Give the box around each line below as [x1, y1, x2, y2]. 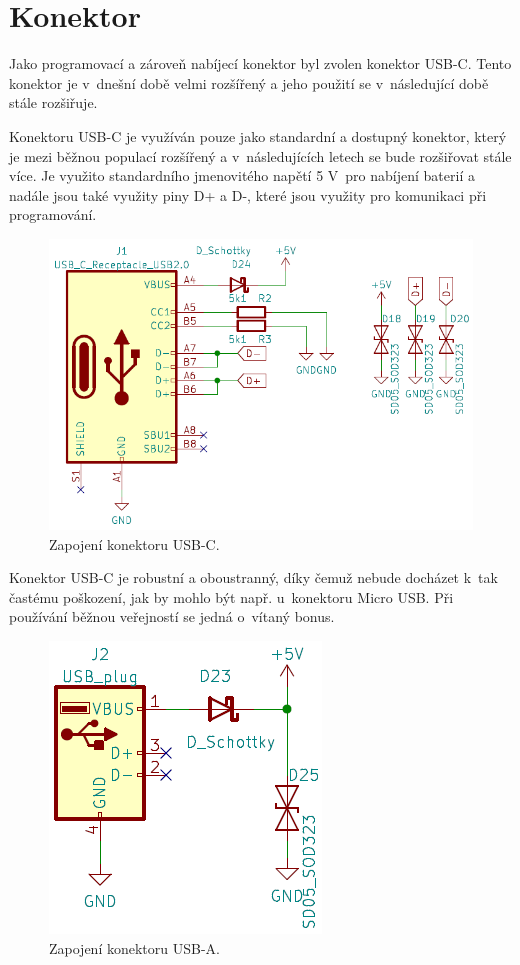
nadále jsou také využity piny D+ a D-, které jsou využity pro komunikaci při [9, 184, 487, 205]
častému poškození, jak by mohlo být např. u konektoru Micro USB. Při [9, 586, 454, 607]
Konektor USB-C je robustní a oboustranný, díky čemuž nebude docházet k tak [9, 567, 498, 588]
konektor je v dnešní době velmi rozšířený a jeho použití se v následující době [9, 72, 489, 93]
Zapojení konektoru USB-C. [49, 533, 220, 554]
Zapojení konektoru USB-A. [49, 937, 220, 958]
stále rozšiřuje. [9, 92, 98, 113]
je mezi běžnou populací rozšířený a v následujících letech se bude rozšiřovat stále [9, 145, 512, 166]
